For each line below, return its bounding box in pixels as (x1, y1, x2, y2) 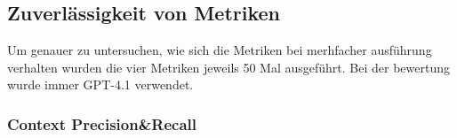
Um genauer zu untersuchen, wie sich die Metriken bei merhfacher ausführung (7, 41, 432, 59)
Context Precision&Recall (7, 112, 196, 134)
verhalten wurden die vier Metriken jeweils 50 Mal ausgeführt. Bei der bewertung (7, 57, 451, 76)
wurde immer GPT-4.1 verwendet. (7, 75, 194, 94)
